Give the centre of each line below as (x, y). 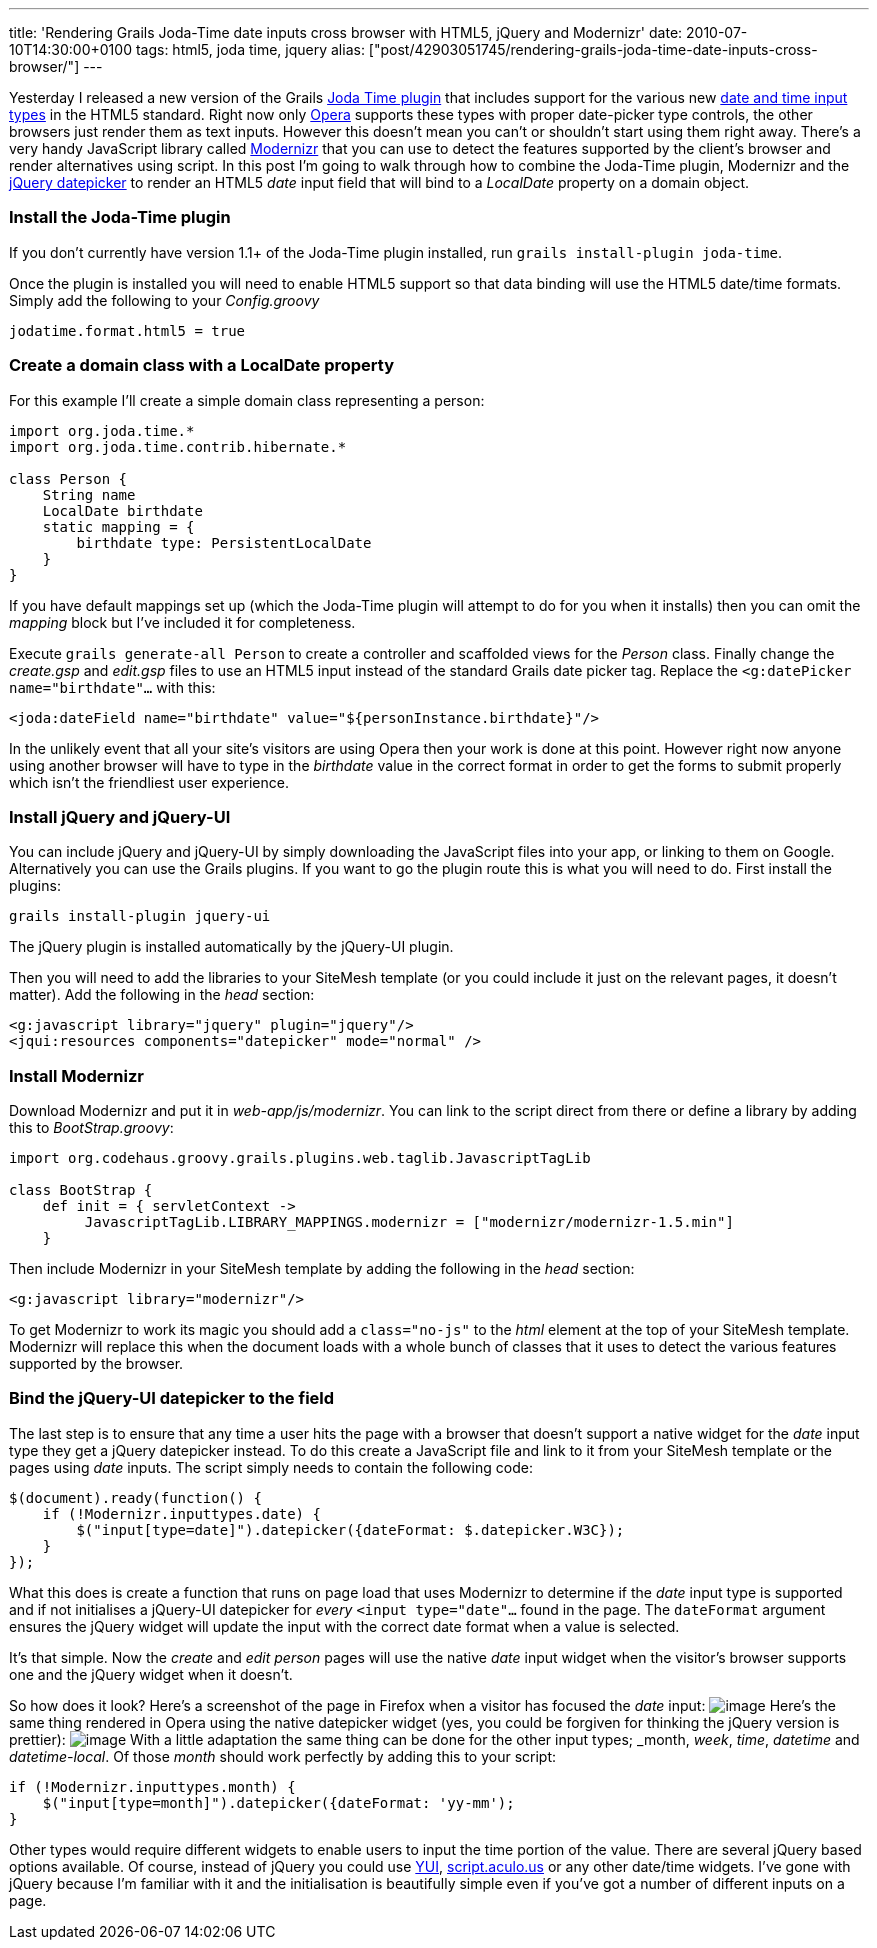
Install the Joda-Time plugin (120, 217)
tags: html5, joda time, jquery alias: (250, 49)
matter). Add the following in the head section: (162, 995)
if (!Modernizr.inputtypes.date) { (181, 1513)
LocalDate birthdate (122, 510)
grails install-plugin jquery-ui (140, 916)
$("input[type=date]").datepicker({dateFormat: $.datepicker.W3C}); (350, 1529)
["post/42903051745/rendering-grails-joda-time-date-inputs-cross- (593, 49)
